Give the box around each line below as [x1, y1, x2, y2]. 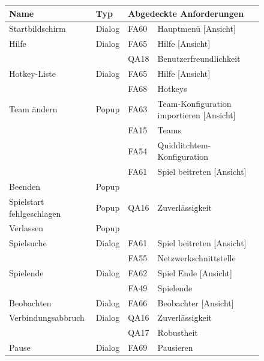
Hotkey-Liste [9, 67, 56, 79]
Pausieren [157, 341, 193, 354]
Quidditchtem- [157, 138, 211, 151]
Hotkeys [157, 82, 187, 94]
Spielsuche [9, 237, 47, 249]
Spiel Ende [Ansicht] [157, 266, 232, 279]
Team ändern [9, 103, 58, 115]
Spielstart [9, 195, 44, 207]
